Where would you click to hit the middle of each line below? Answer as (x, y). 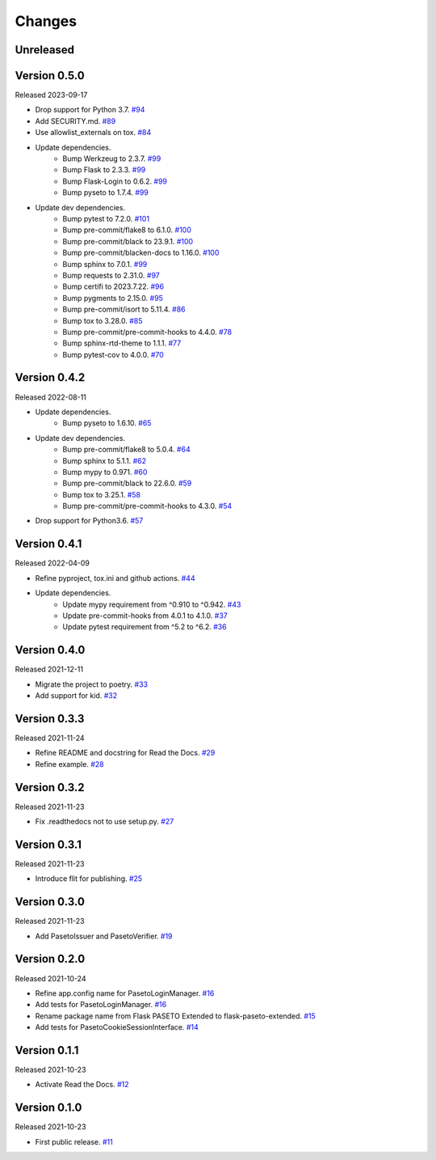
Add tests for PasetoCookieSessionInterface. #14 (117, 1027)
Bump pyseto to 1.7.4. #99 (105, 193)
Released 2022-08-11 (50, 397)
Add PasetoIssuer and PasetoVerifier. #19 (104, 936)
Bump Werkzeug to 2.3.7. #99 (112, 159)
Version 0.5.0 (50, 76)
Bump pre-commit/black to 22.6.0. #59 (127, 483)
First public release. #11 (74, 1141)
